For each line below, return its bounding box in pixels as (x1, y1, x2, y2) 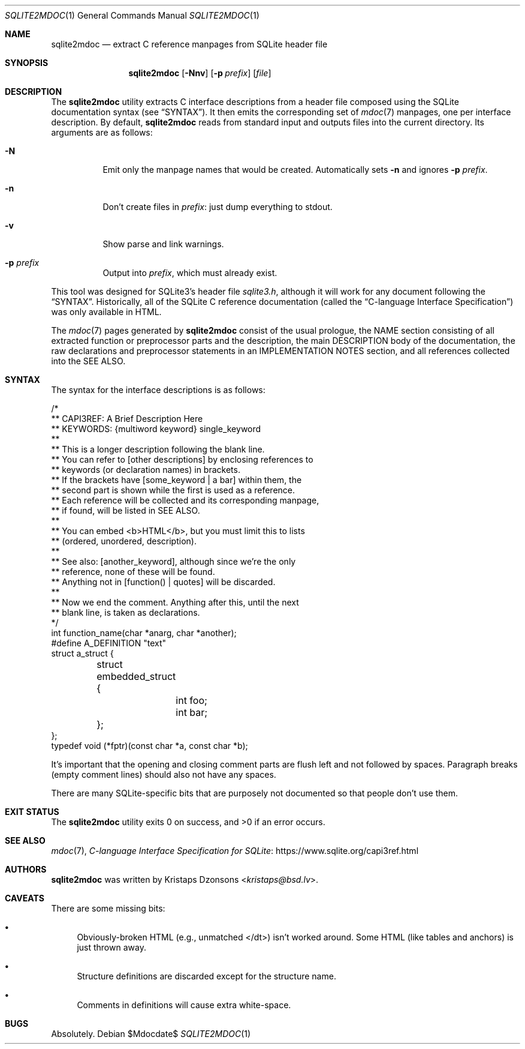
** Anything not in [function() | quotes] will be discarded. (51, 577, 276, 587)
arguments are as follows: (51, 127, 153, 137)
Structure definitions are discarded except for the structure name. (77, 971, 336, 981)
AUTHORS (5, 864, 47, 874)
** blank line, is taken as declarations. (51, 607, 200, 618)
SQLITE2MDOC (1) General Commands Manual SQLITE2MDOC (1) (5, 10, 260, 20)
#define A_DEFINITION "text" (51, 638, 167, 648)
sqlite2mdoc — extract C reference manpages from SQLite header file (51, 39, 328, 49)
